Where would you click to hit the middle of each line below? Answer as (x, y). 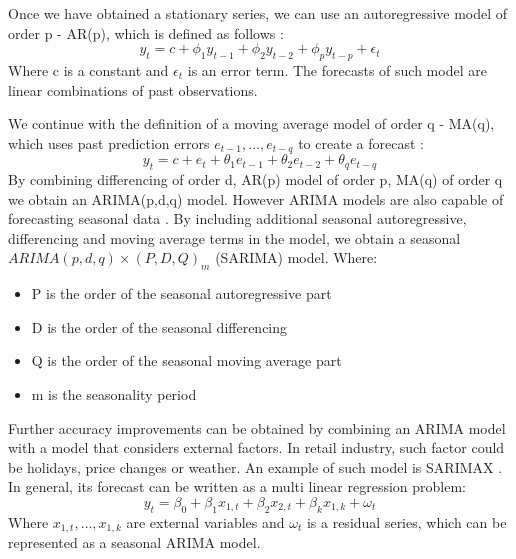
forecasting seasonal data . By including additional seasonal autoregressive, (237, 218)
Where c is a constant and (88, 69)
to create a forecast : (361, 142)
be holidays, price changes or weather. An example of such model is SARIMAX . (255, 466)
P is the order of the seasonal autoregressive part (181, 293)
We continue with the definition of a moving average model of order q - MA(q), (251, 123)
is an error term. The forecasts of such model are (337, 69)
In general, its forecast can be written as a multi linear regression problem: (237, 486)
